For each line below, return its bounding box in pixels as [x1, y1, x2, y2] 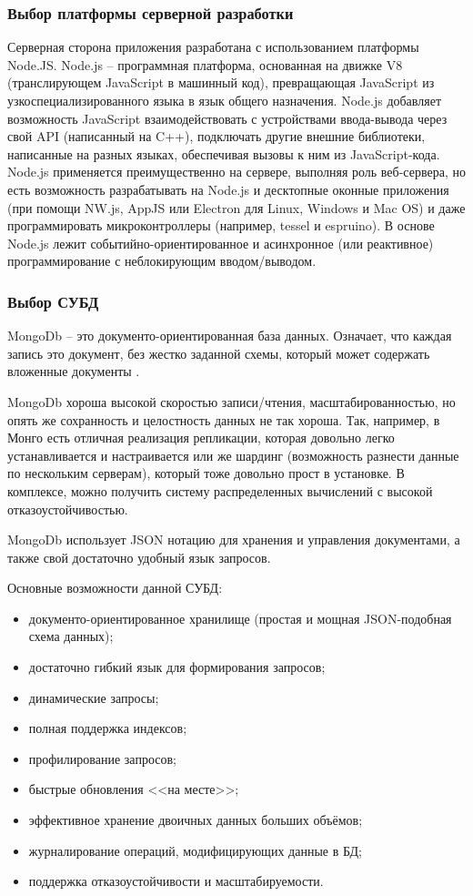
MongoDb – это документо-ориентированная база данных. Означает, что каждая [7, 326, 452, 345]
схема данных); [28, 626, 114, 646]
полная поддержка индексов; [28, 718, 187, 738]
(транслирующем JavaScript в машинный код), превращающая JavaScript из [7, 73, 435, 92]
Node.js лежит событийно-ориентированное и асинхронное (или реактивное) [7, 233, 434, 252]
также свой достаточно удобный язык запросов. [7, 547, 271, 566]
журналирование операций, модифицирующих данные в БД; [28, 840, 362, 860]
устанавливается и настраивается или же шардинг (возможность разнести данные [7, 445, 459, 464]
